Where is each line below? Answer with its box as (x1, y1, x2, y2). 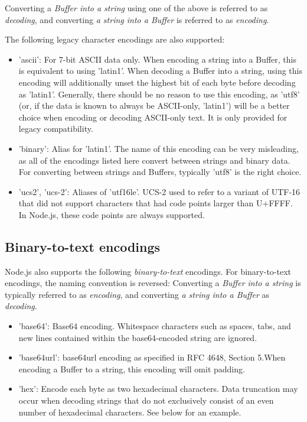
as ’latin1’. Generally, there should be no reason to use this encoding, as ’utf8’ (18, 87, 300, 100)
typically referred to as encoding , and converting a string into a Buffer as (5, 288, 270, 300)
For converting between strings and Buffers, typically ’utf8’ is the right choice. (18, 165, 302, 178)
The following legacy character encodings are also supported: (5, 33, 225, 46)
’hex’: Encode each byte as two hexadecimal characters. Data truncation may (18, 382, 298, 395)
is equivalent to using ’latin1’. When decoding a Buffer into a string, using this (18, 64, 302, 77)
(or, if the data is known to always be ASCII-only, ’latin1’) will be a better (18, 99, 290, 112)
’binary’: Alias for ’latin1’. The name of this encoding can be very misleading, (18, 142, 299, 154)
